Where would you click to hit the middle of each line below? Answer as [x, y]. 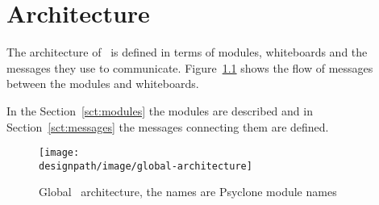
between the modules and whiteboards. [103, 84]
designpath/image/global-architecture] [146, 166]
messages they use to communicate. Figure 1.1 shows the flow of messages [190, 67]
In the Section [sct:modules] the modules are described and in [160, 110]
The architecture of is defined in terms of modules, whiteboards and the [187, 52]
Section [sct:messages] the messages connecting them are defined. [168, 126]
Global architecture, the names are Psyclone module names [188, 192]
